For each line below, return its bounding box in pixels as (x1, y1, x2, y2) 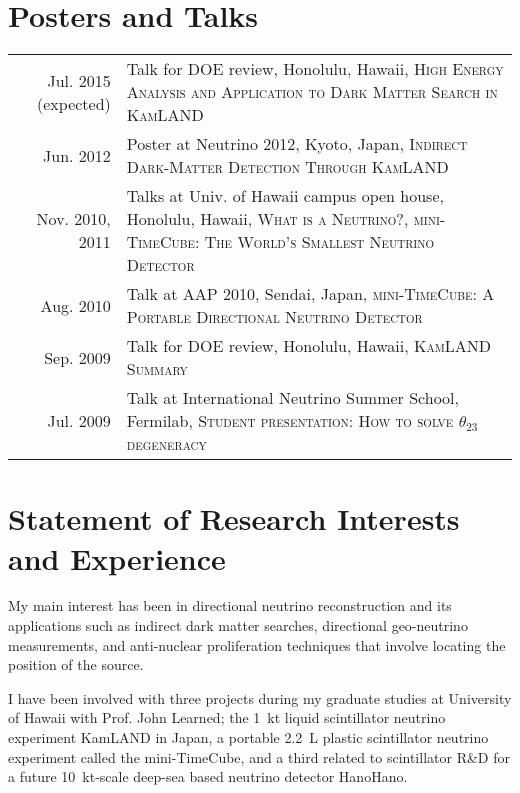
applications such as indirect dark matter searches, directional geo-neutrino (8, 615, 468, 636)
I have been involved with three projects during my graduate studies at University (8, 687, 512, 708)
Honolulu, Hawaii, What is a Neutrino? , (126, 207, 409, 231)
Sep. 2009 (44, 345, 111, 369)
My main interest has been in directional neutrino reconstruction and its (8, 595, 452, 616)
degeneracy (126, 432, 207, 456)
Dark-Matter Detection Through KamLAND (126, 155, 449, 179)
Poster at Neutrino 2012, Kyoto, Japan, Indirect (126, 132, 468, 156)
